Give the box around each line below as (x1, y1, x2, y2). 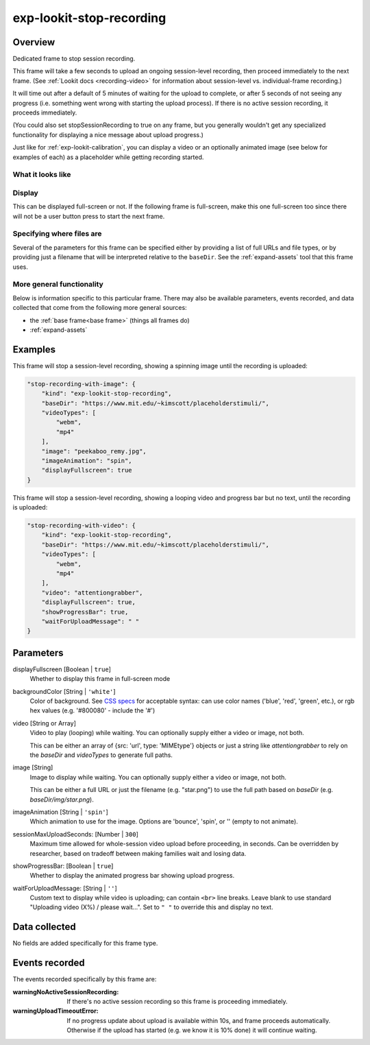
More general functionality (12, 280, 104, 289)
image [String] (12, 763, 53, 771)
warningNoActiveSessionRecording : (12, 987, 119, 996)
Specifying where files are (12, 229, 102, 239)
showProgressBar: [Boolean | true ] (12, 861, 114, 870)
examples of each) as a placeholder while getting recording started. (12, 153, 204, 161)
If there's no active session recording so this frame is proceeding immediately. (66, 998, 288, 1006)
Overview (12, 36, 56, 48)
